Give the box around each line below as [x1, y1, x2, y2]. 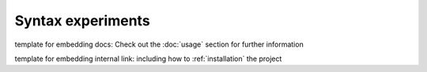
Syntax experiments [14, 12, 150, 29]
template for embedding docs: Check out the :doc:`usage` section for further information [14, 40, 304, 49]
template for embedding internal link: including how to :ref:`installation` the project [14, 54, 282, 63]
